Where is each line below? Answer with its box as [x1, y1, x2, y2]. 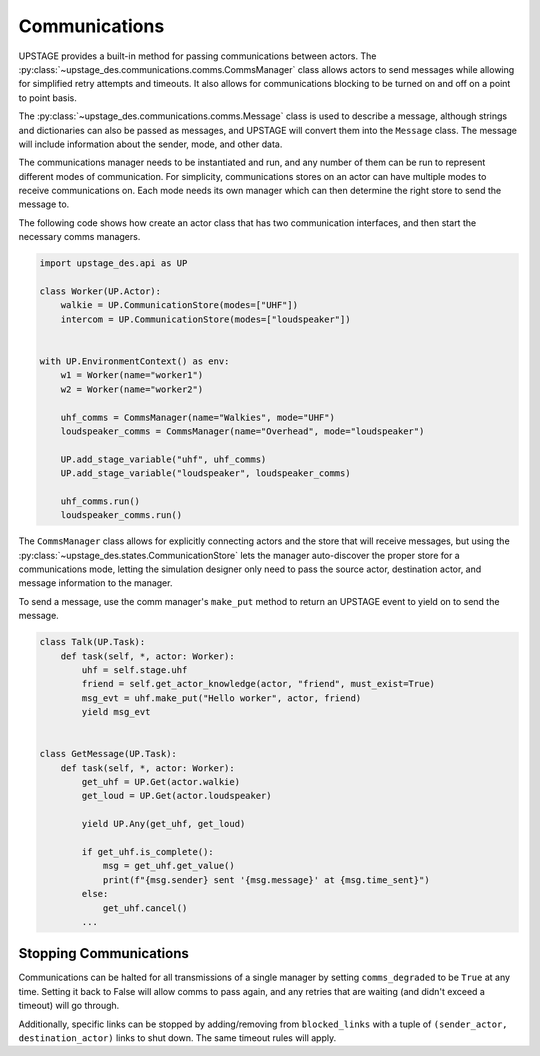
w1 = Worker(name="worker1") [60, 370, 204, 381]
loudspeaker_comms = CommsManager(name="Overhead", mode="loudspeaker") [60, 425, 425, 437]
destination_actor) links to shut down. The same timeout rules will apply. [18, 1032, 337, 1044]
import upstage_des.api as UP [39, 258, 188, 269]
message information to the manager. [18, 577, 173, 589]
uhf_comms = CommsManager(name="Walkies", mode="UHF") [60, 411, 335, 423]
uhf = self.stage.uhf [81, 664, 188, 675]
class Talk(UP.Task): [39, 636, 146, 648]
